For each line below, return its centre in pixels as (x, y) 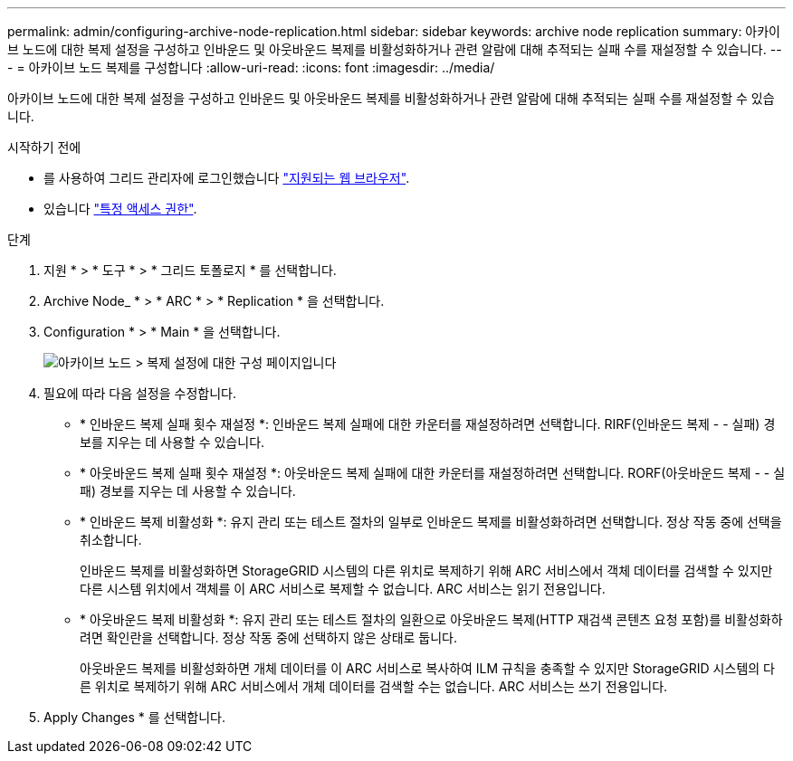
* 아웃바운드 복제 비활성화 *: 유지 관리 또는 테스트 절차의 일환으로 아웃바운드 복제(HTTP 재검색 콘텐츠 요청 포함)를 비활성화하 (431, 619)
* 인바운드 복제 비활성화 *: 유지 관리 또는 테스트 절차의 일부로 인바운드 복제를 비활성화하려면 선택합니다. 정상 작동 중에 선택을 (431, 522)
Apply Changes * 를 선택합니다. (134, 717)
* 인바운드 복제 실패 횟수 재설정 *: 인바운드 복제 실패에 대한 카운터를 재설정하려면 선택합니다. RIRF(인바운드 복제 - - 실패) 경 (428, 424)
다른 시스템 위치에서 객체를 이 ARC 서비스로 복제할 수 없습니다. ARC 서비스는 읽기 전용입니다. (343, 589)
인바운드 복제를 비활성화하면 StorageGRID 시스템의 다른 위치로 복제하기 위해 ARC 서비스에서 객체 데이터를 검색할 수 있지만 (426, 571)
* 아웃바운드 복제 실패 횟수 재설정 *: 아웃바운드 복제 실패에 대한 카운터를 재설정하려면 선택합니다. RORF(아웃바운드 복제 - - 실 (433, 473)
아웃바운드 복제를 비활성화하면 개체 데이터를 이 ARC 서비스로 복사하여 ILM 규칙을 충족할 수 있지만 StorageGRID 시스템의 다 (427, 668)
